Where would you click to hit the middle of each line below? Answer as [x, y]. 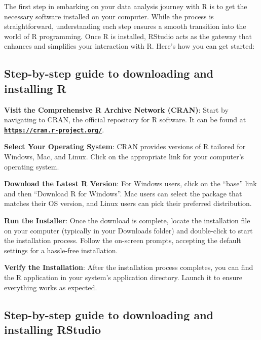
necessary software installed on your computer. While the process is [109, 16]
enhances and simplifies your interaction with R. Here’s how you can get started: [129, 46]
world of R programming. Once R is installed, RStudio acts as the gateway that [128, 36]
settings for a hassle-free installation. [61, 250]
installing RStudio [52, 329]
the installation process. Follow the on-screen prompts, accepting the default [123, 240]
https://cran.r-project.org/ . [54, 129]
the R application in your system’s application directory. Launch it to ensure [123, 277]
